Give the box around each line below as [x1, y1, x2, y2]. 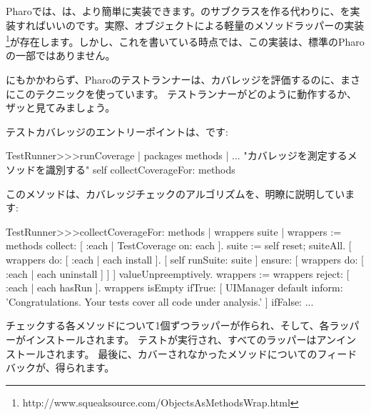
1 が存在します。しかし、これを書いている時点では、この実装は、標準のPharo [6, 32, 365, 49]
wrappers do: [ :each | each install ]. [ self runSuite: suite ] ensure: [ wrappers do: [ [6, 251, 364, 266]
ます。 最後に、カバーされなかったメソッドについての [65, 346, 317, 361]
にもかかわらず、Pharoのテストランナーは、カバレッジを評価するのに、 [6, 72, 341, 87]
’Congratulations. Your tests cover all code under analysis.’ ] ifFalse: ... [6, 294, 314, 309]
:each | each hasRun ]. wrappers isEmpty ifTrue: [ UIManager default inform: [6, 280, 343, 295]
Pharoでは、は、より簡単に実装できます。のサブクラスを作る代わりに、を [6, 4, 350, 18]
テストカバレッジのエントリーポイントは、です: [6, 124, 228, 139]
